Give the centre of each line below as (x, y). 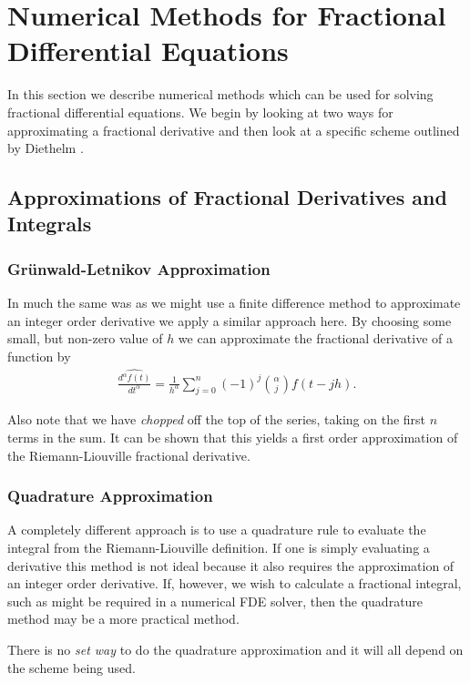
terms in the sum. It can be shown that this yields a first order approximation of (233, 438)
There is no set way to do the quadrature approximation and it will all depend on (235, 649)
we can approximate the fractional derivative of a (315, 338)
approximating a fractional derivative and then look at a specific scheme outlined (234, 130)
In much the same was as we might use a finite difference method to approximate (234, 303)
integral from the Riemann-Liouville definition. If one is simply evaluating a (219, 548)
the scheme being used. (72, 667)
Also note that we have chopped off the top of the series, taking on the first (217, 419)
